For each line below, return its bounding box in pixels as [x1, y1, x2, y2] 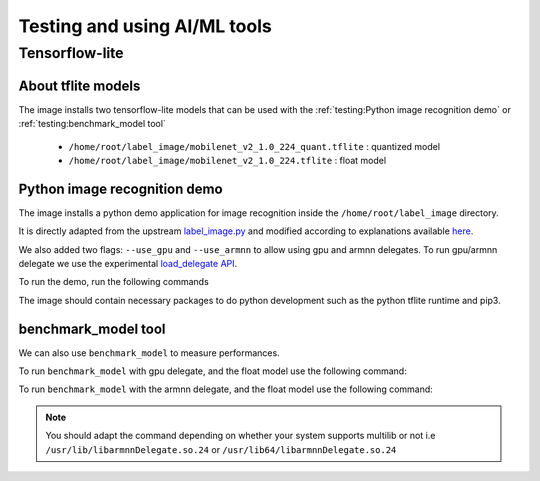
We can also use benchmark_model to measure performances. [18, 346, 280, 359]
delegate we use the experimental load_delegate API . [18, 257, 238, 269]
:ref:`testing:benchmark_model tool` [18, 118, 167, 130]
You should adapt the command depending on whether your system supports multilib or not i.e [45, 430, 436, 442]
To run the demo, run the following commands [18, 276, 209, 288]
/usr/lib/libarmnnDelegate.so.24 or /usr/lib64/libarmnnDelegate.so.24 [45, 443, 397, 455]
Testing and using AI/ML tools [18, 15, 272, 37]
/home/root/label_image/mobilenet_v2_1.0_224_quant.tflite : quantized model [68, 140, 440, 152]
